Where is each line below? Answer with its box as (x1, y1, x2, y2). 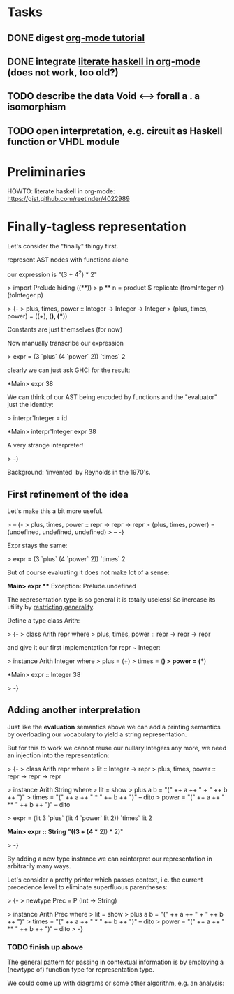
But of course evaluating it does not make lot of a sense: (7, 568, 170, 577)
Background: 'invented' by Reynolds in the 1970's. (7, 468, 151, 477)
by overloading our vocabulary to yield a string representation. (7, 730, 187, 739)
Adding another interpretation (7, 704, 141, 716)
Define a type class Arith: (7, 616, 80, 625)
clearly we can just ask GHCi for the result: (7, 366, 131, 374)
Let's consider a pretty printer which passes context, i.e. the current (7, 875, 203, 884)
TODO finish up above (7, 942, 84, 951)
